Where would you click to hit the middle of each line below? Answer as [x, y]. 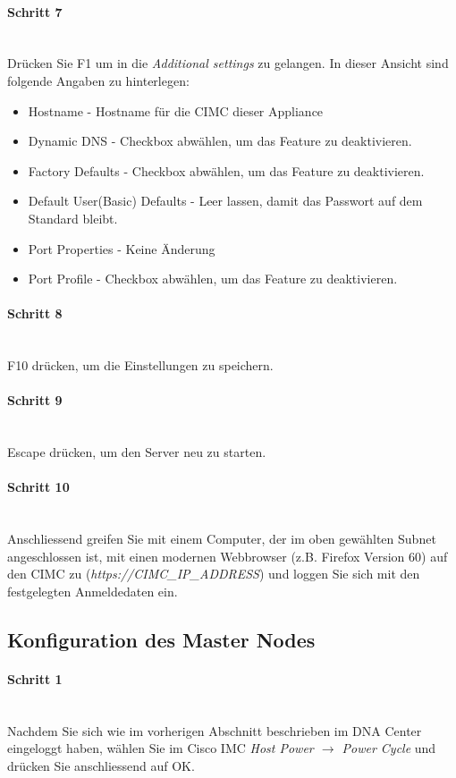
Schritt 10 [38, 487]
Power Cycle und [389, 748]
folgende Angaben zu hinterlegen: [98, 80]
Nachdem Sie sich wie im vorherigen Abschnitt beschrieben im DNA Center [215, 730]
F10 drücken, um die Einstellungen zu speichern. [140, 365]
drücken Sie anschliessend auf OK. [101, 765]
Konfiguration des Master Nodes [161, 639]
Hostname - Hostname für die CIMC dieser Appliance [176, 110]
